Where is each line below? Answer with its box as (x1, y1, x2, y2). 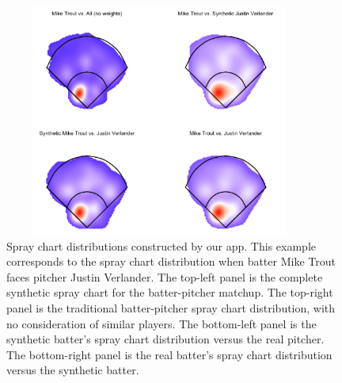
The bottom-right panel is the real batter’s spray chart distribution (6, 346, 332, 362)
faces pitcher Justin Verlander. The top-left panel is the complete (6, 268, 323, 285)
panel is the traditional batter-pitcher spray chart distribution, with (6, 299, 336, 316)
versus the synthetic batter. (6, 362, 139, 378)
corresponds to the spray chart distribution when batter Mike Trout (6, 253, 336, 270)
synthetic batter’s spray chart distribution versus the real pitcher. (6, 331, 325, 347)
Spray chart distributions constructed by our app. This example (6, 237, 316, 254)
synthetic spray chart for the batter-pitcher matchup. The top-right (6, 284, 333, 301)
